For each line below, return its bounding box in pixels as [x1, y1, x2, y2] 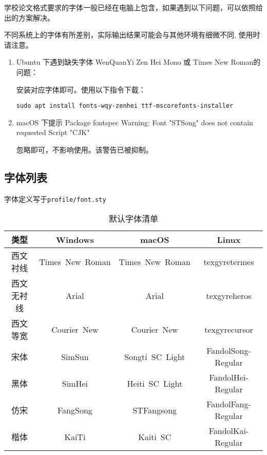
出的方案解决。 [4, 12, 54, 23]
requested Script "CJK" [16, 127, 90, 138]
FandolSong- [206, 345, 251, 357]
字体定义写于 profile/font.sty [4, 193, 106, 204]
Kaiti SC [138, 430, 171, 443]
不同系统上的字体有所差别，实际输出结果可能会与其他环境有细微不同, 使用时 [4, 29, 260, 40]
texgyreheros [206, 289, 252, 301]
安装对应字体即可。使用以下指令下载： [16, 84, 146, 94]
